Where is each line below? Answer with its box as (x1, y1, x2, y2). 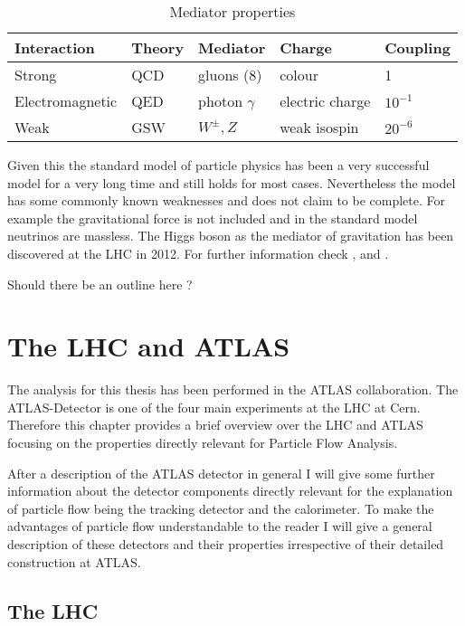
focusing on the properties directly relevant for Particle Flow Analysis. (7, 433, 398, 452)
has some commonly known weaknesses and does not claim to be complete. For (7, 191, 446, 210)
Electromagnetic (14, 90, 118, 111)
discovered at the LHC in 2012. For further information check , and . (7, 243, 389, 262)
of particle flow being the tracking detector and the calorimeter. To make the (7, 498, 434, 517)
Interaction (14, 37, 95, 58)
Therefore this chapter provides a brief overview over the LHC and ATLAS (7, 415, 423, 434)
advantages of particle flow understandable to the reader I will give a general (7, 517, 432, 536)
